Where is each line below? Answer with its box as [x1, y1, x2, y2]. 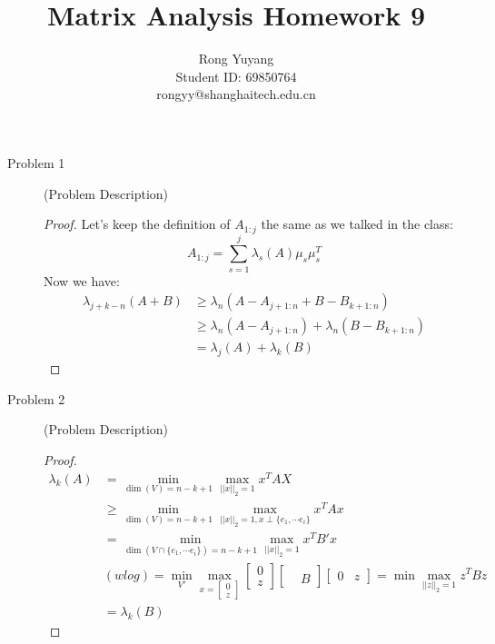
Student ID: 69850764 [175, 66, 297, 85]
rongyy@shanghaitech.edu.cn [156, 84, 316, 104]
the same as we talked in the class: [261, 214, 453, 233]
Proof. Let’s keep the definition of [44, 214, 231, 233]
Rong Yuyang [198, 49, 274, 68]
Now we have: [44, 271, 120, 290]
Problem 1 [7, 153, 65, 172]
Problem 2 [7, 389, 65, 408]
